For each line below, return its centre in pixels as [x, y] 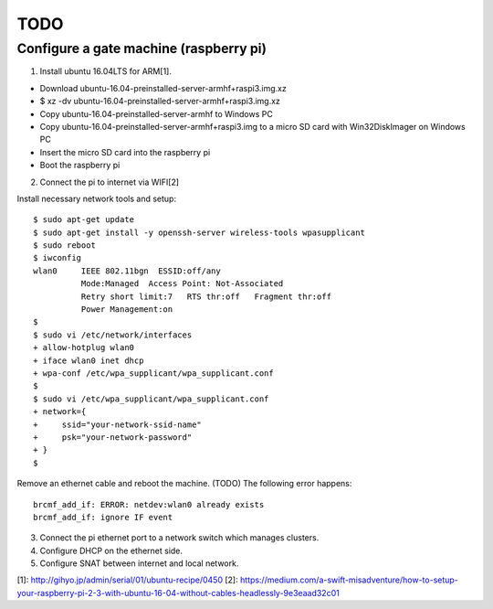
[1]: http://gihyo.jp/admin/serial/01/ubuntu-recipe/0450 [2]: [127, 580]
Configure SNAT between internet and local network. [139, 563]
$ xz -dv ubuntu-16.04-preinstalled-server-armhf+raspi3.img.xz [160, 101]
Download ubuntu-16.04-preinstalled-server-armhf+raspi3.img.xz [163, 88]
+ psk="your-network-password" [113, 437]
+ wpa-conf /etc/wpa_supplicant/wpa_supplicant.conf [153, 373]
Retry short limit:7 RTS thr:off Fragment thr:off [206, 296]
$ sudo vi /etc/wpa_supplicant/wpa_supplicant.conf [151, 399]
